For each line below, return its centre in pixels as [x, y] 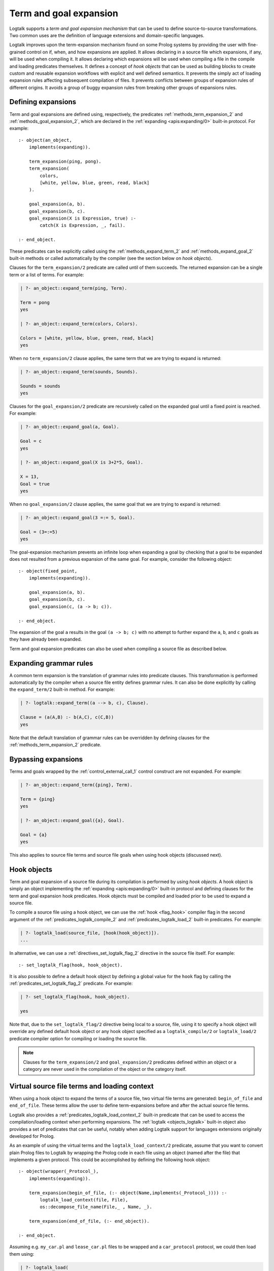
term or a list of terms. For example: [47, 275]
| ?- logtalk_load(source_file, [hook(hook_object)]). [90, 933]
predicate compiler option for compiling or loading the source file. [78, 1038]
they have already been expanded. [46, 639]
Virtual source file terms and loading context [82, 1086]
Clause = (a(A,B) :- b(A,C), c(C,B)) [67, 717]
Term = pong [35, 302]
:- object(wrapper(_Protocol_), [59, 1171]
